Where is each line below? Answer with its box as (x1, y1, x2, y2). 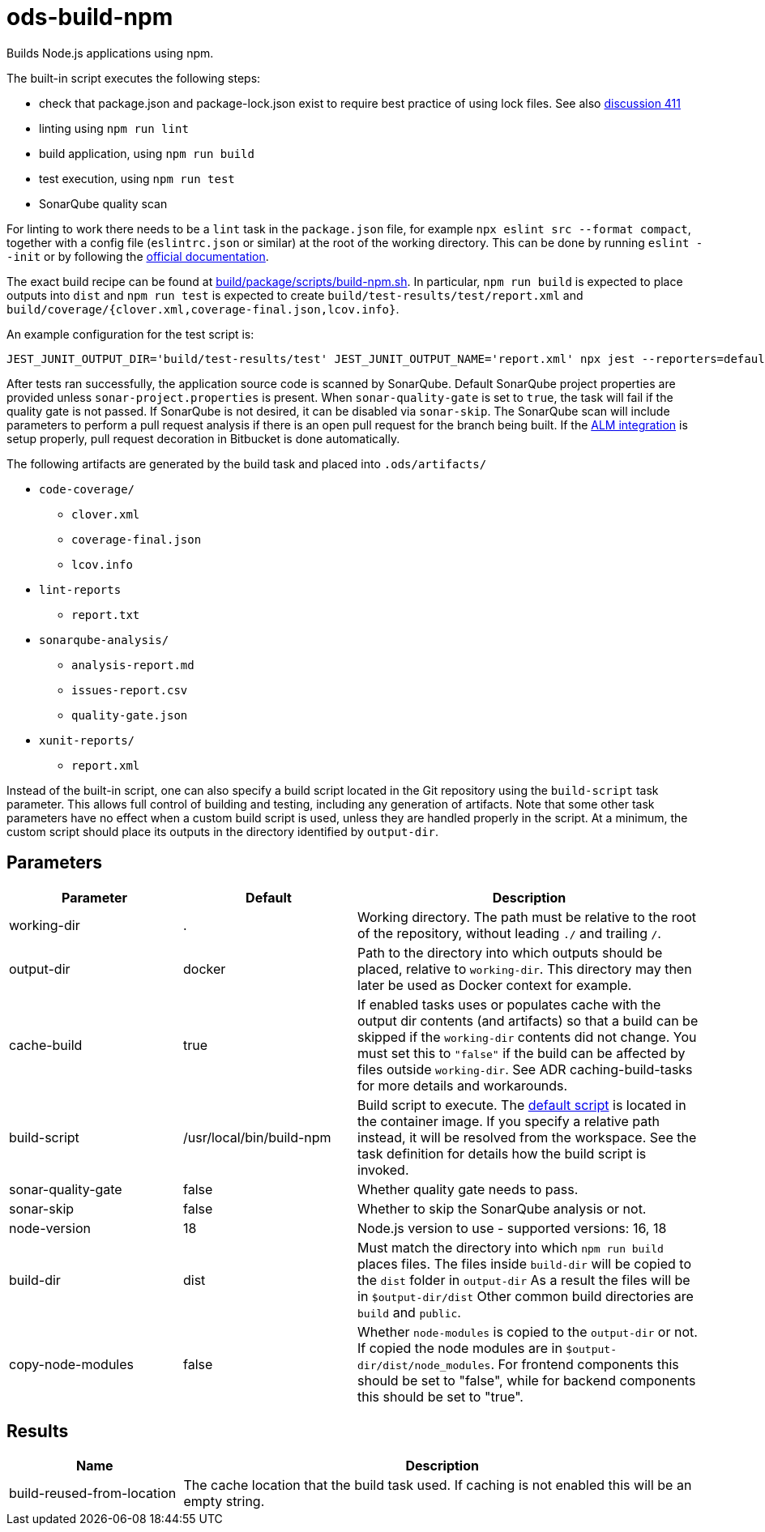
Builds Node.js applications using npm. (6, 45, 214, 60)
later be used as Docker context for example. (357, 976, 632, 993)
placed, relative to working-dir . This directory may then (357, 960, 692, 977)
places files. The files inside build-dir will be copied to (357, 1255, 691, 1272)
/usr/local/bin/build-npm (183, 1129, 331, 1146)
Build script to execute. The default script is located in (357, 1096, 686, 1113)
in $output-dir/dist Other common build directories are (357, 1287, 694, 1304)
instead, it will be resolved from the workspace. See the (357, 1129, 697, 1146)
